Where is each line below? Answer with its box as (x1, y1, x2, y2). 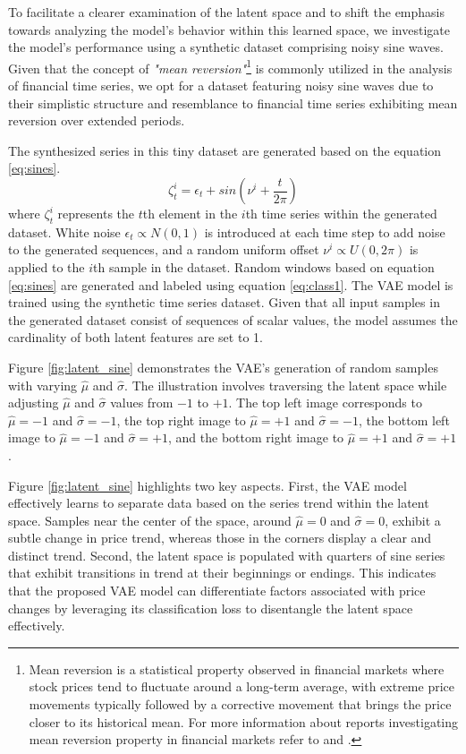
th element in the (142, 204, 238, 222)
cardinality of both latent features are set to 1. (8, 328, 263, 347)
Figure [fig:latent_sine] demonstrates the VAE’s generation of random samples (8, 357, 438, 376)
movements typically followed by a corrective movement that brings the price (29, 695, 452, 714)
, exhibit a (385, 510, 441, 529)
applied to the (8, 257, 85, 276)
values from (110, 393, 174, 412)
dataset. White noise (8, 222, 121, 241)
